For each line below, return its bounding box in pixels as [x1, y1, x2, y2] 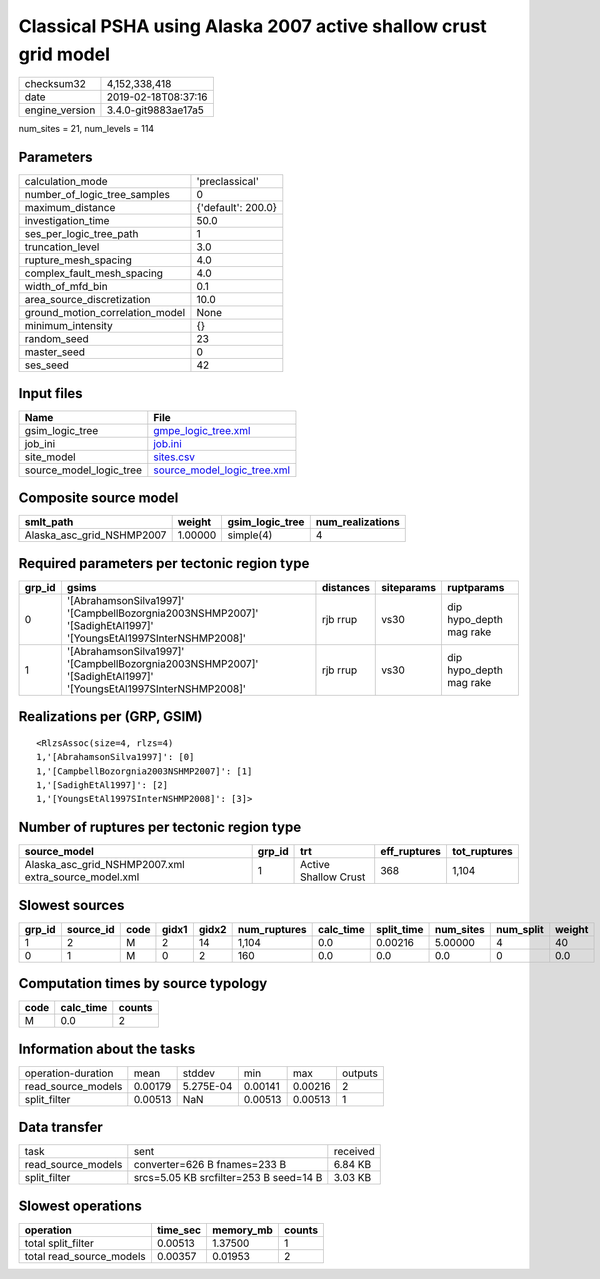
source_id [66, 922, 115, 936]
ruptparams [446, 580, 505, 594]
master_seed [24, 345, 85, 359]
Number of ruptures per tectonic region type [18, 819, 302, 836]
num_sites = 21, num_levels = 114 [18, 123, 155, 135]
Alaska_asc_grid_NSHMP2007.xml [24, 858, 185, 872]
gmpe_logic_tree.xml [153, 423, 251, 437]
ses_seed [24, 358, 70, 372]
